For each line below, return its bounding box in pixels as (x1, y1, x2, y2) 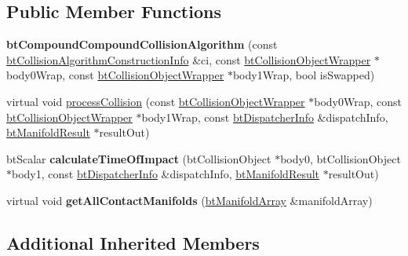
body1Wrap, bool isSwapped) (232, 67, 375, 83)
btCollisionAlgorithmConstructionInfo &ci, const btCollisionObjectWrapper (6, 51, 371, 68)
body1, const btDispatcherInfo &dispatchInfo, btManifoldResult (12, 166, 320, 182)
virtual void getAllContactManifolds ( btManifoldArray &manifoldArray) (6, 192, 373, 208)
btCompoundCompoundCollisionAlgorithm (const (6, 36, 278, 53)
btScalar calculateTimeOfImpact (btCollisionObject (6, 150, 271, 166)
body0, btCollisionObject (280, 150, 401, 166)
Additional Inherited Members (6, 230, 260, 254)
